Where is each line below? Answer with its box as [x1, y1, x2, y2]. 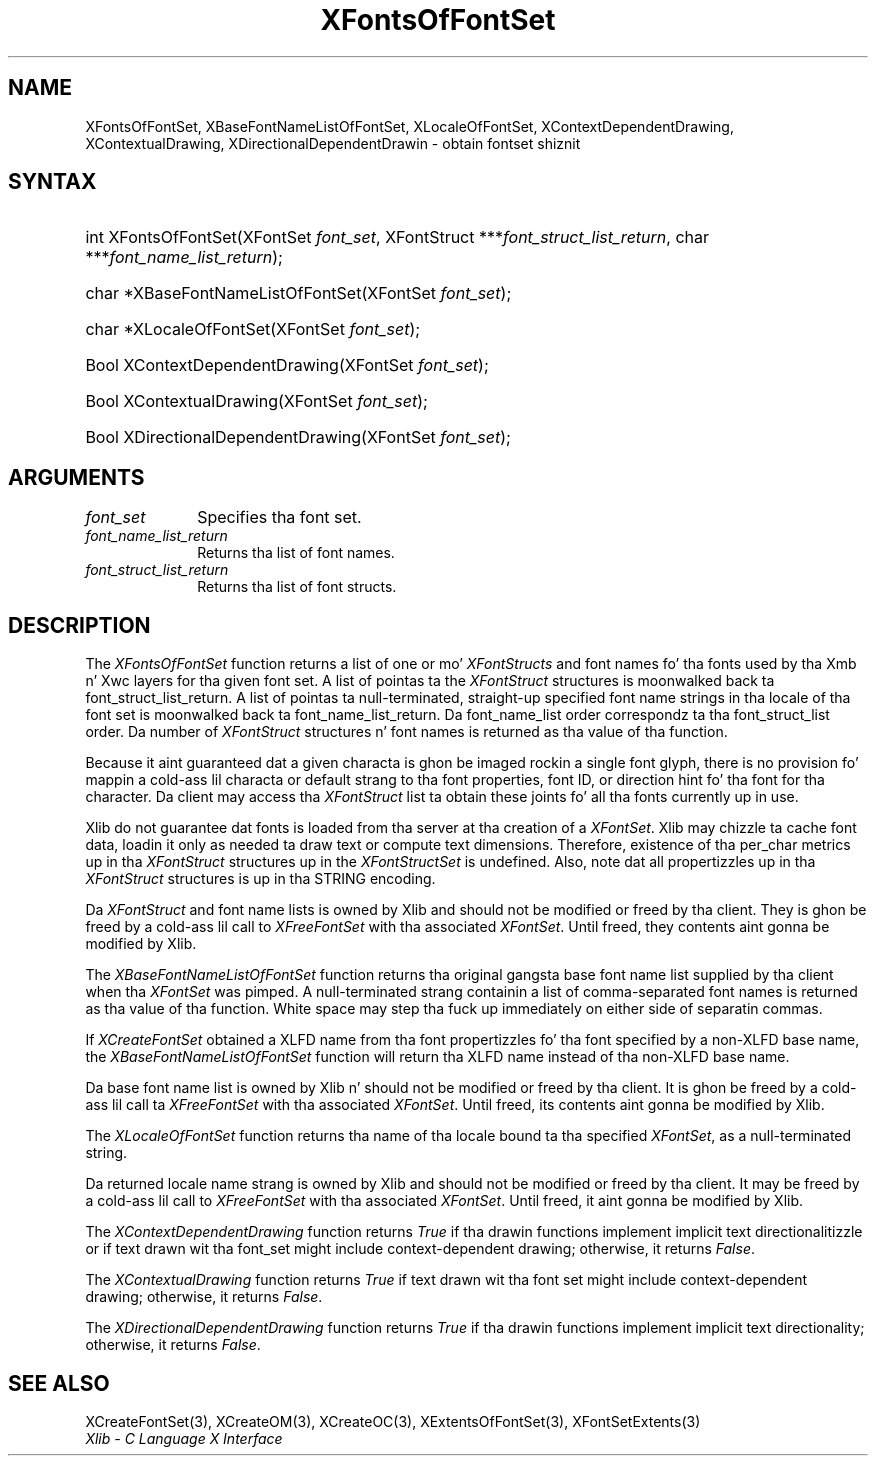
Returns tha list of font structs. [197, 578, 397, 596]
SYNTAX [8, 169, 97, 195]
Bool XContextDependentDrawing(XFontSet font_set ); [85, 355, 489, 376]
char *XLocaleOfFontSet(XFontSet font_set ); [85, 319, 421, 340]
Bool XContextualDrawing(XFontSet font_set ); [85, 391, 428, 412]
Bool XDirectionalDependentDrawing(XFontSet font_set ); [85, 427, 511, 448]
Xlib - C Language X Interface [85, 1429, 283, 1447]
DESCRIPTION [8, 612, 151, 638]
